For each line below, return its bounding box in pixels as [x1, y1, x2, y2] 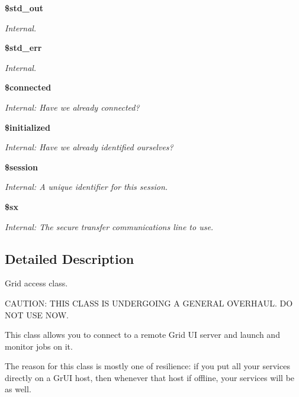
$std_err [5, 41, 42, 54]
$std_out [5, 2, 44, 14]
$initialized [5, 121, 50, 133]
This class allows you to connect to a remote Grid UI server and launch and [5, 328, 280, 341]
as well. [5, 383, 31, 395]
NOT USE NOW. [5, 308, 69, 321]
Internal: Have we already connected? [5, 101, 140, 113]
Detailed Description [5, 249, 134, 267]
